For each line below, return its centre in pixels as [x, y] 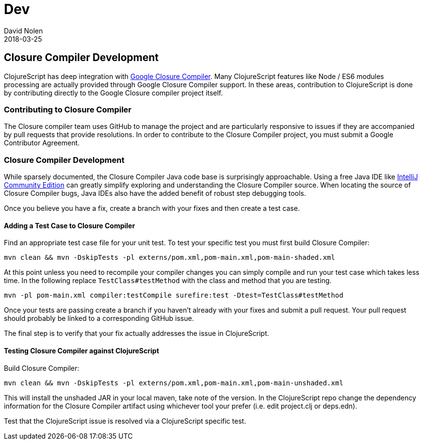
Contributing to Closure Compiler [68, 109]
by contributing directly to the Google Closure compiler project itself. [114, 93]
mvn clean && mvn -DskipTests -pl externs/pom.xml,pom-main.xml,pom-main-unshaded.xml [174, 383]
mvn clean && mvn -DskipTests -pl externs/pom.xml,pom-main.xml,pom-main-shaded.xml [170, 258]
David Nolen [24, 31]
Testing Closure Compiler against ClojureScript [81, 350]
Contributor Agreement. [42, 143]
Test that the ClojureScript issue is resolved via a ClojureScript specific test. [125, 421]
